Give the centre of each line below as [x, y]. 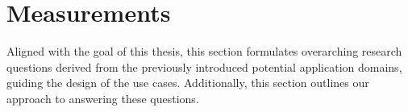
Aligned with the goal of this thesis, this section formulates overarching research [204, 51]
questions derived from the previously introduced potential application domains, [204, 66]
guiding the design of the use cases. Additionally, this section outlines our [188, 83]
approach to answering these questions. [103, 98]
